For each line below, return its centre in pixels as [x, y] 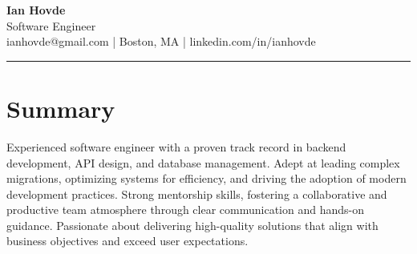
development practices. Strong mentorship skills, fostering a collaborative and [197, 194]
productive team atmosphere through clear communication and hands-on [185, 210]
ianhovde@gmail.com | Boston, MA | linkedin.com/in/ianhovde [161, 41]
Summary [61, 108]
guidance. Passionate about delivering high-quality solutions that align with [192, 225]
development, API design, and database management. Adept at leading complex [203, 162]
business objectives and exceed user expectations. [128, 241]
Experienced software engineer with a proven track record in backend [176, 146]
